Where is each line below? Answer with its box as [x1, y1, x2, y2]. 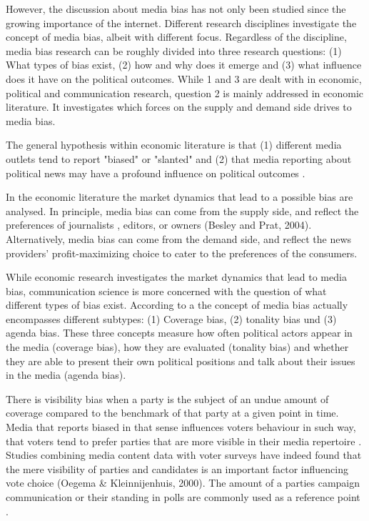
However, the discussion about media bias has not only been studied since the [6, 1, 346, 16]
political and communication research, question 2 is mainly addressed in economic [6, 85, 363, 100]
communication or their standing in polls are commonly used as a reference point [6, 490, 360, 504]
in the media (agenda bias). [6, 367, 126, 382]
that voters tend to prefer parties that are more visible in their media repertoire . [6, 433, 362, 448]
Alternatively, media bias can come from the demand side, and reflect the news [6, 231, 352, 246]
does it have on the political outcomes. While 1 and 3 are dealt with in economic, [6, 71, 362, 86]
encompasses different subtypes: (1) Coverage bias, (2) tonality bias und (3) [6, 311, 337, 326]
